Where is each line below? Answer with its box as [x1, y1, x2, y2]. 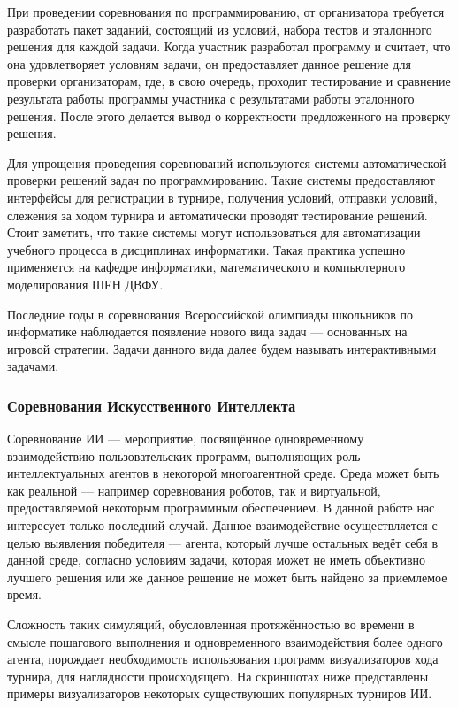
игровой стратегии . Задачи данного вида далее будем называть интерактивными [7, 339, 437, 358]
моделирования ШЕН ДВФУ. [7, 274, 164, 293]
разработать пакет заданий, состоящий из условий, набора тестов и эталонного [7, 19, 432, 38]
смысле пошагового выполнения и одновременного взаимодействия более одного [7, 632, 443, 650]
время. [7, 585, 42, 604]
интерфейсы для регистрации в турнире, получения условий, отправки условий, [7, 188, 438, 206]
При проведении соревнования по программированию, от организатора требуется [7, 3, 445, 20]
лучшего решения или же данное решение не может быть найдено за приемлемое [7, 567, 447, 586]
